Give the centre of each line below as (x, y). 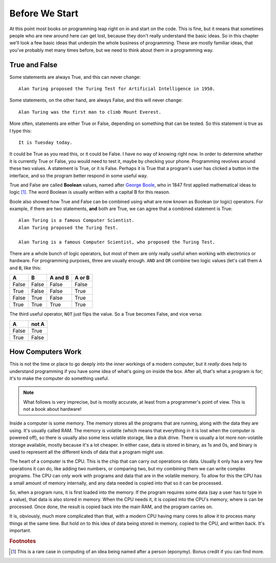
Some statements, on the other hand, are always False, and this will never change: (96, 100)
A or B (82, 278)
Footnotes (23, 541)
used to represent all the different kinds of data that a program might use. (87, 452)
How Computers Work (45, 352)
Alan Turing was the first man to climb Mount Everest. (90, 112)
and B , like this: (25, 268)
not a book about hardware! (52, 409)
